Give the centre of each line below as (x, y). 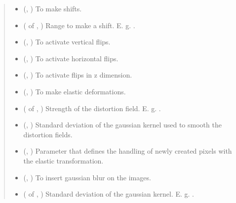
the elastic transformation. (63, 160)
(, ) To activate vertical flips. (67, 42)
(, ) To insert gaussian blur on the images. (87, 177)
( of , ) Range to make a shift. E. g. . (79, 25)
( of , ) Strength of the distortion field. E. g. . (92, 108)
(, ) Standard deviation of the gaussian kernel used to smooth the (122, 125)
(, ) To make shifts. (53, 8)
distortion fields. (48, 134)
